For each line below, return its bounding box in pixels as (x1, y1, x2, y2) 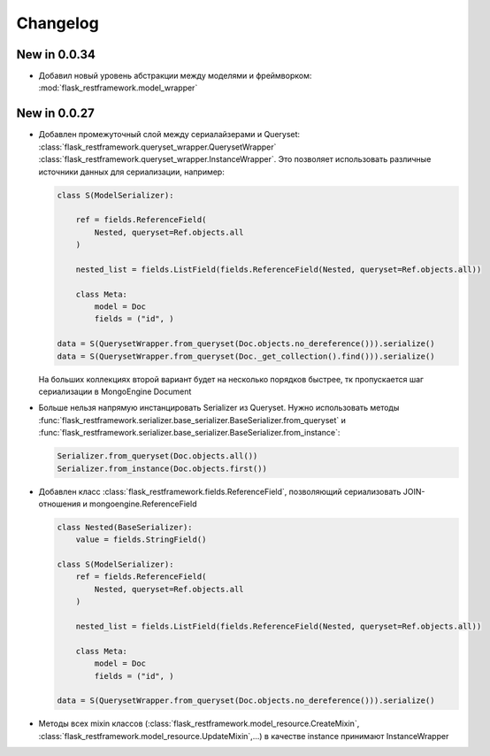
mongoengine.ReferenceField (88, 498, 197, 509)
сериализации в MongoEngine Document (38, 386, 192, 397)
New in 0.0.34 (16, 47, 96, 62)
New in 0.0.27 (16, 106, 95, 121)
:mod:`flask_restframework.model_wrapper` (38, 82, 198, 93)
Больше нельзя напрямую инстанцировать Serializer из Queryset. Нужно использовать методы (38, 403, 400, 413)
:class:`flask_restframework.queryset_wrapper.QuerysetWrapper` (38, 142, 277, 152)
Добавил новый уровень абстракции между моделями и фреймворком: (38, 71, 312, 81)
